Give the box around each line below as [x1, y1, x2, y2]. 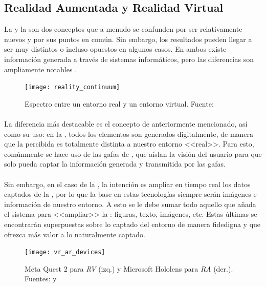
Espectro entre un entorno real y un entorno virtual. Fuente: [25, 98, 214, 109]
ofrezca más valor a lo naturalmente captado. [4, 229, 145, 239]
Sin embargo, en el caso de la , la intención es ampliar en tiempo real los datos [4, 178, 251, 189]
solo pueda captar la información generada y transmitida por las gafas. [4, 158, 226, 169]
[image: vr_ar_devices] [25, 249, 105, 256]
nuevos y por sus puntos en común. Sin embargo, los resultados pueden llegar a [4, 33, 252, 44]
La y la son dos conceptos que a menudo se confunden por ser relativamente [4, 24, 242, 34]
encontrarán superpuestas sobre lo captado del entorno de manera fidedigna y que [4, 218, 261, 229]
